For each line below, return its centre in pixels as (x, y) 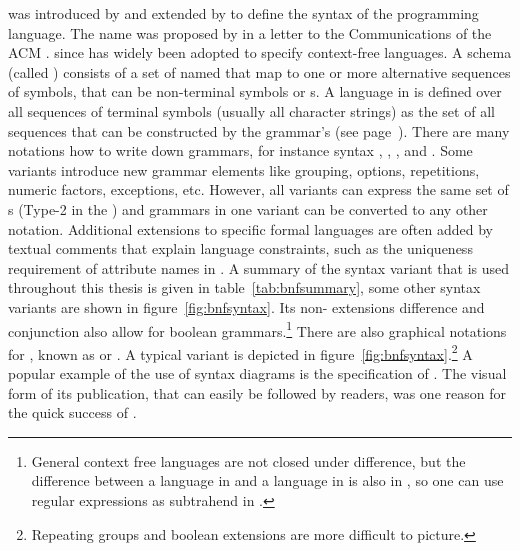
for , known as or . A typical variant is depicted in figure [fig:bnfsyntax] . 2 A (240, 352)
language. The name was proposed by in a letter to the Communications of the (250, 32)
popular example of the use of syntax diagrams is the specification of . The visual (257, 373)
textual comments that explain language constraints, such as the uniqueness (240, 248)
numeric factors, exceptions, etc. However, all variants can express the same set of (258, 189)
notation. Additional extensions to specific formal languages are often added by (250, 228)
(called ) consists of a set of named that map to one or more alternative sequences (259, 71)
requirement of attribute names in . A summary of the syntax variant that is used (259, 267)
